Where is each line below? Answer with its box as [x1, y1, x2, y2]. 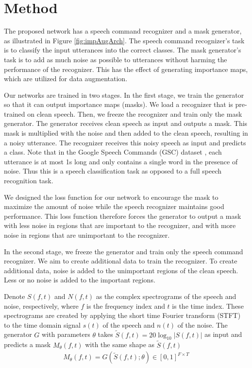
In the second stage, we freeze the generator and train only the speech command [4, 246, 243, 256]
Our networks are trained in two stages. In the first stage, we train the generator [4, 89, 244, 100]
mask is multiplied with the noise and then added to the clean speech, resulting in [4, 128, 248, 138]
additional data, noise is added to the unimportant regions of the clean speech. [4, 265, 238, 275]
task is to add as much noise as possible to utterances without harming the [4, 54, 227, 64]
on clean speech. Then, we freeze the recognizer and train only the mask [27, 108, 242, 119]
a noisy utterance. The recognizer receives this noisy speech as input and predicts [4, 137, 246, 147]
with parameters [41, 329, 90, 339]
